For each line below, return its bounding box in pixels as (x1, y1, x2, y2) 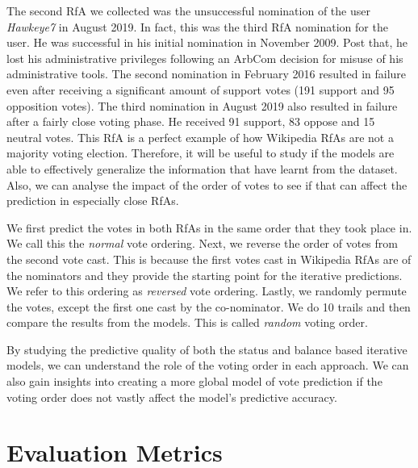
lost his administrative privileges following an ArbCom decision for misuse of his (6, 49, 403, 66)
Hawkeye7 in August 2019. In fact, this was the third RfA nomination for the (6, 18, 388, 35)
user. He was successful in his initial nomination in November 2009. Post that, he (6, 34, 408, 51)
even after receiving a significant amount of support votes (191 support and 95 (6, 81, 395, 98)
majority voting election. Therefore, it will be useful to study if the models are (6, 144, 395, 161)
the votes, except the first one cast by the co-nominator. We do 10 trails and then (6, 298, 411, 315)
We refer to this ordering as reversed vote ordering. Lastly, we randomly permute (6, 282, 407, 299)
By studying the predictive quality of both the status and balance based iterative (6, 341, 408, 357)
